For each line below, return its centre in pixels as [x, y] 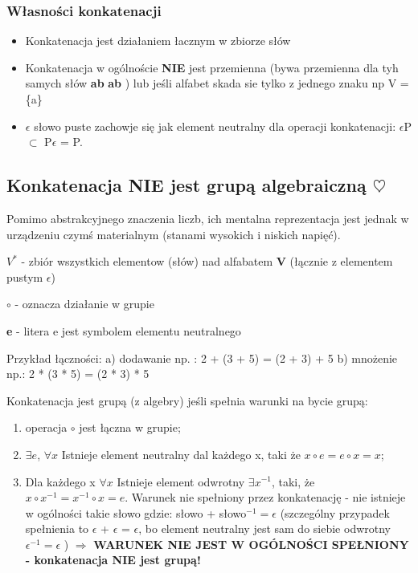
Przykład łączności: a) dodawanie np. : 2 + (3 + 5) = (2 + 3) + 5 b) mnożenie [202, 358]
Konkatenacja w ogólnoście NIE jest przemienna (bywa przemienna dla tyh [212, 67]
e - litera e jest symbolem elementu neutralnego [124, 330]
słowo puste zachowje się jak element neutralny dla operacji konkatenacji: [215, 126]
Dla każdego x [60, 481]
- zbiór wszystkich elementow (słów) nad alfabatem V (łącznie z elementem [207, 261]
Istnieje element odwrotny [181, 481]
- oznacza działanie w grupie [84, 304]
